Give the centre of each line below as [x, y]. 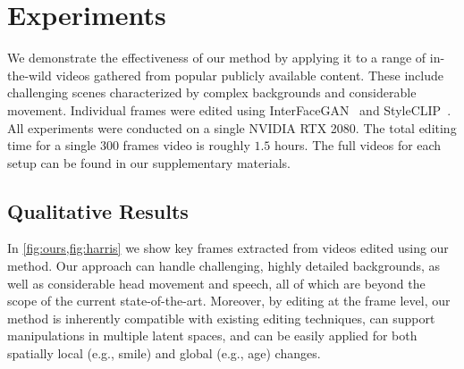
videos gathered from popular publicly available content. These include [249, 75]
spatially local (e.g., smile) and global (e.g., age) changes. [164, 353]
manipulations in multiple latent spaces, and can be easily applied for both [212, 335]
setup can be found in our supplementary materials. [149, 162]
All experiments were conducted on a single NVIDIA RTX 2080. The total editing [232, 127]
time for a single [52, 145]
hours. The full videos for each [358, 145]
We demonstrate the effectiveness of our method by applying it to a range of [217, 58]
